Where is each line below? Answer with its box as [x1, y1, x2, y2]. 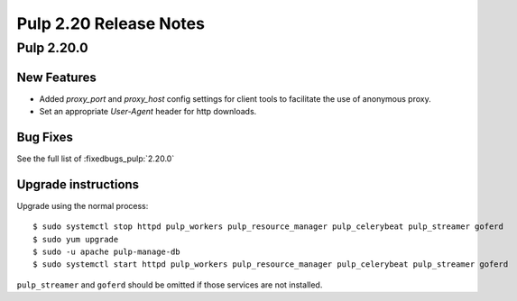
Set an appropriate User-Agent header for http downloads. [39, 106, 257, 117]
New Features [16, 69, 97, 85]
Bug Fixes [16, 129, 74, 144]
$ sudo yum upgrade [32, 234, 119, 244]
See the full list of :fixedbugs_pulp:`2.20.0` [16, 153, 175, 164]
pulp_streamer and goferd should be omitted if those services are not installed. [16, 279, 323, 290]
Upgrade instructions [16, 177, 140, 192]
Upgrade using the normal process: [16, 200, 149, 211]
